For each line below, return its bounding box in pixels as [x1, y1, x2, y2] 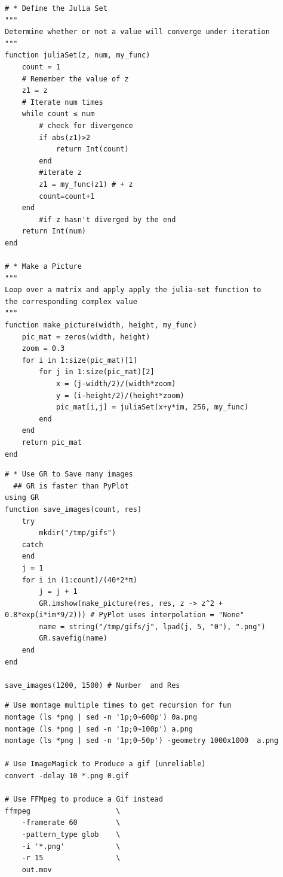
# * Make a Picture [5, 262, 82, 271]
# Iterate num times [21, 98, 103, 107]
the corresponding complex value [5, 297, 137, 306]
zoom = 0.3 [21, 344, 65, 353]
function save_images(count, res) [5, 505, 142, 514]
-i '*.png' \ [21, 842, 121, 851]
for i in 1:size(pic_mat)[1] [21, 356, 137, 365]
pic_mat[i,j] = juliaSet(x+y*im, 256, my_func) [56, 403, 249, 412]
